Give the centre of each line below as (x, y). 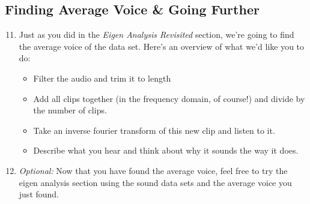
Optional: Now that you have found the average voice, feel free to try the (153, 170)
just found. (39, 194)
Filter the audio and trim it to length (102, 78)
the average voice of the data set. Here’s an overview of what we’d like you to (162, 46)
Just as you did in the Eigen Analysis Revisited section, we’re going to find (157, 34)
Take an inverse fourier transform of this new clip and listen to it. (154, 130)
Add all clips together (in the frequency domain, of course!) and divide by (169, 98)
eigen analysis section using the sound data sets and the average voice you (155, 182)
